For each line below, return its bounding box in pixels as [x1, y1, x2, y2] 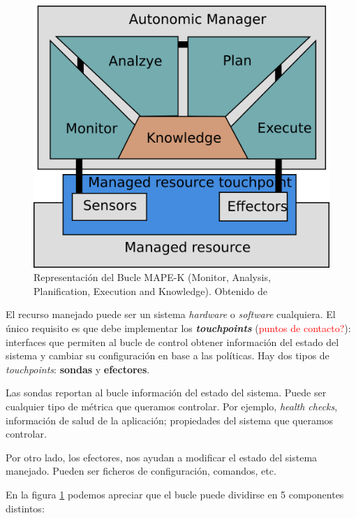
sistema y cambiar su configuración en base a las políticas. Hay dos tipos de [6, 348, 329, 363]
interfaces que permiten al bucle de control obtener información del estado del [6, 334, 339, 349]
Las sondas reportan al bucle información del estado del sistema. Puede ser [6, 385, 327, 400]
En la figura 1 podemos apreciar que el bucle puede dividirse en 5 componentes [6, 487, 344, 501]
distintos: [6, 501, 45, 515]
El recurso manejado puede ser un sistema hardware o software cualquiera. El [6, 307, 336, 322]
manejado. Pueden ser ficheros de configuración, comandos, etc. [6, 463, 276, 478]
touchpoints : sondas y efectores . [6, 361, 150, 376]
